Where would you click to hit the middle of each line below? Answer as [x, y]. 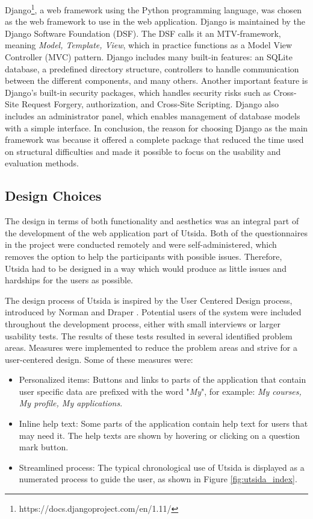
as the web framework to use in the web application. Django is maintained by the [155, 21]
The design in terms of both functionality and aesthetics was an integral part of [152, 221]
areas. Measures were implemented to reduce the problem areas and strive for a [151, 348]
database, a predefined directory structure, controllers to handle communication [152, 68]
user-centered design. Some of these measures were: [99, 359]
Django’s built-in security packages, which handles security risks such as [138, 92]
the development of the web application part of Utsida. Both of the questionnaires [156, 232]
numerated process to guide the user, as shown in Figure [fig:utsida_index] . [158, 479]
